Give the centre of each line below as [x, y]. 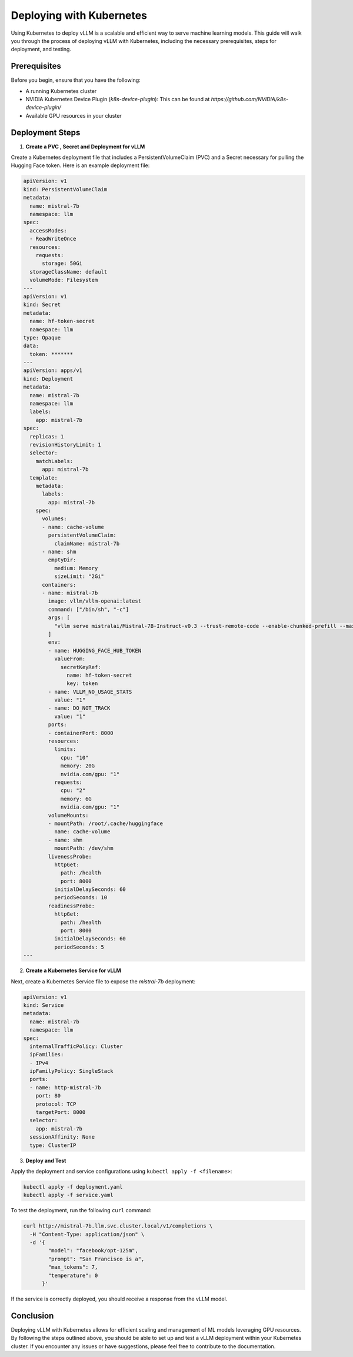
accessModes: [48, 230]
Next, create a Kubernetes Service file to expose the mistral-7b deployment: [103, 981]
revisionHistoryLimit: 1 [65, 445]
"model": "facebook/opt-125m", [93, 1251]
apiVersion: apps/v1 [53, 370]
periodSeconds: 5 [79, 947]
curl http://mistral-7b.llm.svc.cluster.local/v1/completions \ [118, 1226]
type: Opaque [42, 337]
